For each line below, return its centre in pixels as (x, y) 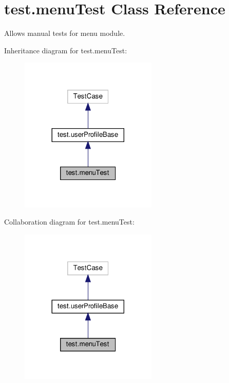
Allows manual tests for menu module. (65, 33)
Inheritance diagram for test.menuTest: (66, 50)
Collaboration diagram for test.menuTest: (69, 222)
